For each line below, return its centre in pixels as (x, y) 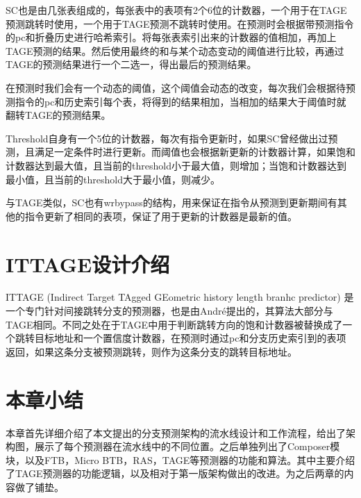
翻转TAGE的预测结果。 (58, 115)
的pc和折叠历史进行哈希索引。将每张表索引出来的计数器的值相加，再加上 (171, 37)
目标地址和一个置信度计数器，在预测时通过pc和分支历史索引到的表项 (190, 338)
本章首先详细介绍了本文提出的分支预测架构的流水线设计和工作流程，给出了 (176, 432)
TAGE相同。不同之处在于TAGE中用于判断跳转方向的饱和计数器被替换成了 (174, 324)
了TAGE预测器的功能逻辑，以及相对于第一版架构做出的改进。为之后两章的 (175, 473)
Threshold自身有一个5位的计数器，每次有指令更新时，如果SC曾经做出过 (167, 138)
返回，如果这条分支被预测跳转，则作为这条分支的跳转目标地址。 (151, 351)
